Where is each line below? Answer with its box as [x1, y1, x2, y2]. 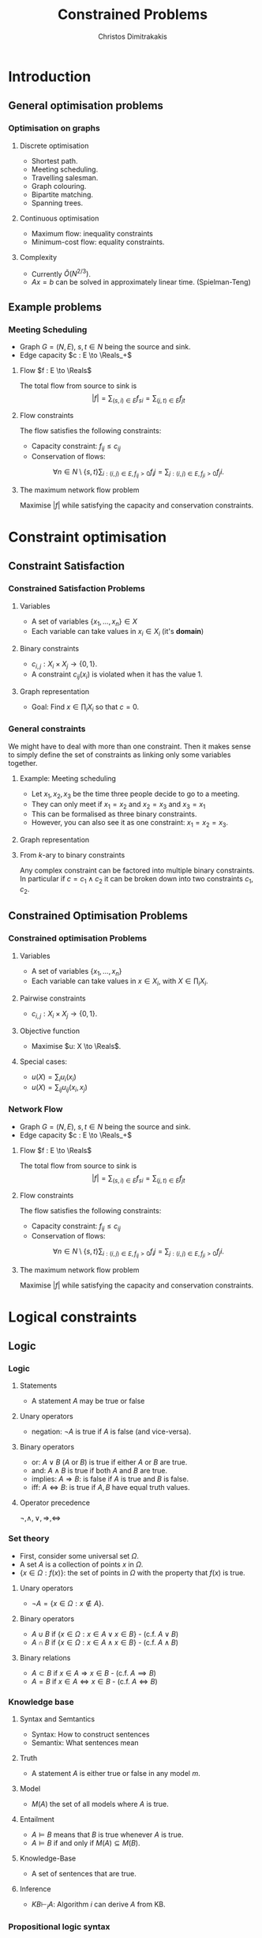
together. [8, 758, 38, 767]
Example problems [8, 300, 103, 314]
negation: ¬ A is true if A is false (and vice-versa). [31, 1427, 192, 1436]
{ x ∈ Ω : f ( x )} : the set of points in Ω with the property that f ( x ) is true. [19, 1567, 246, 1578]
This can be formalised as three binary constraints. [31, 809, 197, 819]
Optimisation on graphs [8, 123, 100, 134]
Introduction [8, 67, 92, 85]
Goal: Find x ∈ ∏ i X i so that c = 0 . [31, 702, 140, 713]
